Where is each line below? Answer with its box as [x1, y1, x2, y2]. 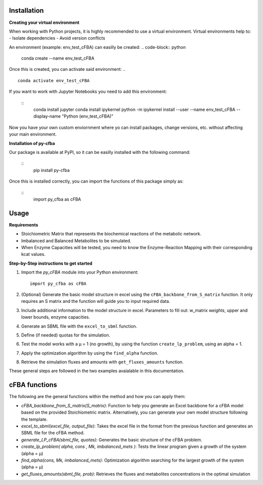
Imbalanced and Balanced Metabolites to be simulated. [21, 237, 131, 244]
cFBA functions [9, 381, 57, 389]
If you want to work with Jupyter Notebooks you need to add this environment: [9, 88, 167, 95]
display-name [33, 113, 61, 119]
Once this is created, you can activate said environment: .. [9, 66, 126, 72]
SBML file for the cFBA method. [21, 430, 85, 436]
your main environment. [9, 131, 57, 137]
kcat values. [21, 252, 46, 257]
